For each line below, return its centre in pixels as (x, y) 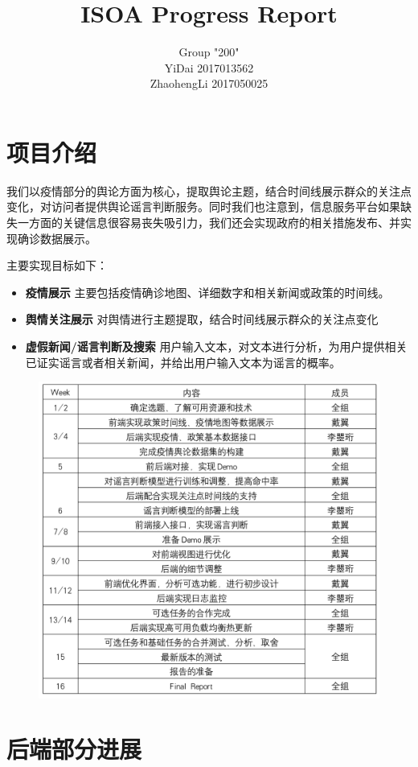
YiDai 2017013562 (209, 67)
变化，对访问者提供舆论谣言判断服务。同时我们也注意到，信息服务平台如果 (203, 206)
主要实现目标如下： (57, 265)
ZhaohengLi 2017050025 (209, 83)
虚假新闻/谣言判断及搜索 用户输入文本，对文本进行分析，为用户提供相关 (216, 346)
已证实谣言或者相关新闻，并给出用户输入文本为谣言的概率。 (183, 362)
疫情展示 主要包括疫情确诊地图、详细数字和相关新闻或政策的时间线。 (207, 292)
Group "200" (209, 52)
